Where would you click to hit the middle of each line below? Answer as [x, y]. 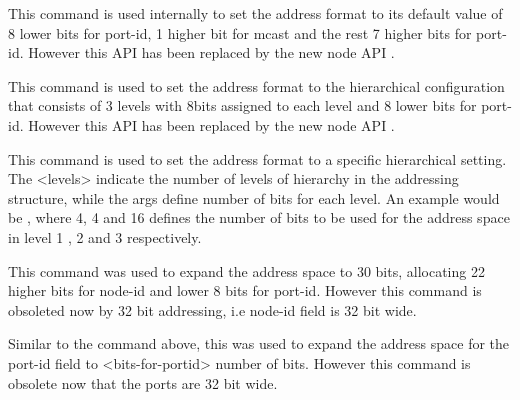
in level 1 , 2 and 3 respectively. [105, 236]
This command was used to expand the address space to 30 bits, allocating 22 [246, 270]
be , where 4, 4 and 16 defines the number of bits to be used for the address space [259, 217]
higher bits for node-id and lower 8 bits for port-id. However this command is [245, 290]
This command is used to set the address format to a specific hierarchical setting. [257, 158]
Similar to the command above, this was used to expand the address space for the [259, 343]
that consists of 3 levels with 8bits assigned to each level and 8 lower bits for [242, 105]
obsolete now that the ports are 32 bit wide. [143, 382]
